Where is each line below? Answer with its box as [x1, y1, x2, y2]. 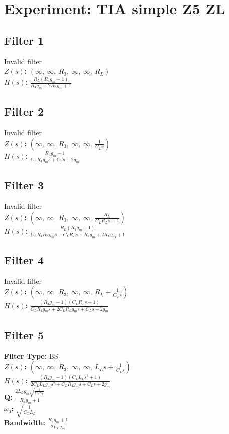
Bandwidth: [4, 417, 45, 428]
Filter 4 [4, 252, 44, 267]
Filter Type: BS [4, 350, 58, 361]
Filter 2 [4, 103, 44, 119]
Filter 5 [4, 327, 44, 342]
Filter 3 [4, 177, 44, 193]
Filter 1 [4, 32, 44, 48]
